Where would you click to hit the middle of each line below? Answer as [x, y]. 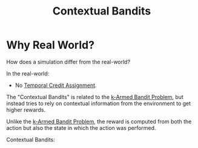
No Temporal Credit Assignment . [56, 85]
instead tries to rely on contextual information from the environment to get [99, 103]
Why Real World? [51, 45]
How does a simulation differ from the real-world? [68, 62]
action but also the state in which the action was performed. [81, 127]
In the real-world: [28, 73]
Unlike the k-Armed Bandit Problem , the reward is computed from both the [99, 121]
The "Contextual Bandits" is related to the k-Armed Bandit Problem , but [95, 97]
